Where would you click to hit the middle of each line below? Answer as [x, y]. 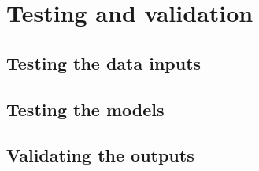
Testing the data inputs [104, 62]
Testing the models [85, 109]
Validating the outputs [100, 155]
